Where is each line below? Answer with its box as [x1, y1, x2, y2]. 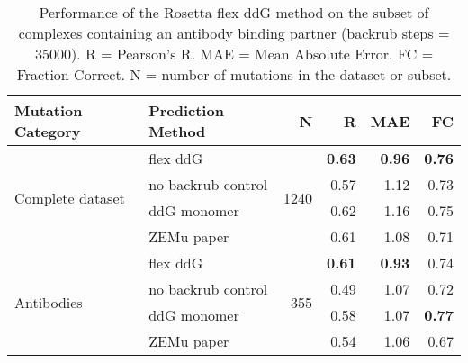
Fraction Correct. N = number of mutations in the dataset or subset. [16, 64, 452, 85]
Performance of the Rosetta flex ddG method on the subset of [39, 2, 429, 23]
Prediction [148, 100, 224, 121]
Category [14, 121, 81, 141]
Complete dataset [14, 186, 125, 208]
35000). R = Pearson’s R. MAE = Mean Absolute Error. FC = [34, 43, 434, 64]
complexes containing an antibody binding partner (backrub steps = [18, 23, 450, 43]
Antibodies [14, 291, 83, 313]
